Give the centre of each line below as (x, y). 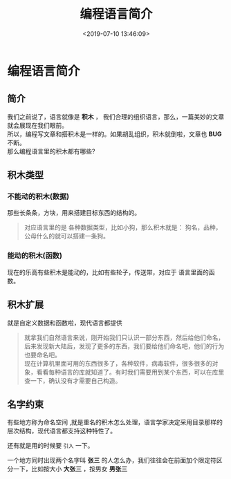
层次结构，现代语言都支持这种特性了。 (62, 431)
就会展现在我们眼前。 (37, 125)
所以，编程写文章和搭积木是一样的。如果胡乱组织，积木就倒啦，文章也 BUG (114, 134)
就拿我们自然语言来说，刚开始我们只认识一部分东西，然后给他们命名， (124, 337)
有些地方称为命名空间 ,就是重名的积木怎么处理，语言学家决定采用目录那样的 (115, 422)
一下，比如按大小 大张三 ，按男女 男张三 (70, 469)
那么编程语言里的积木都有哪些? (51, 151)
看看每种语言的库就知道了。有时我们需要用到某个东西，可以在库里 (130, 372)
